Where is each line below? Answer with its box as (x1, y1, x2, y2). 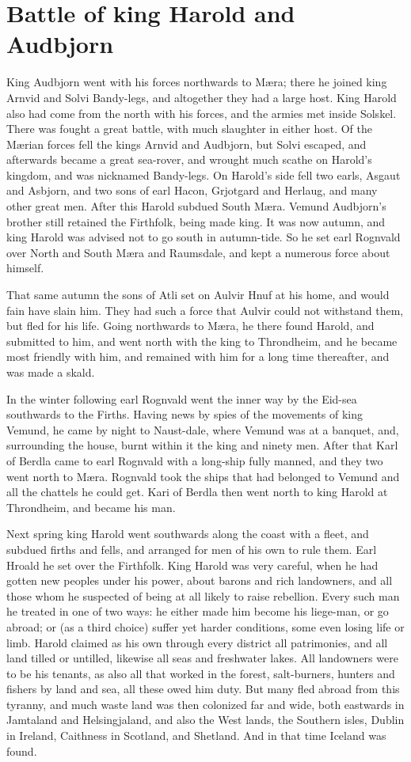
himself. (6, 260, 44, 276)
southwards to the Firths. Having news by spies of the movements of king (6, 406, 363, 423)
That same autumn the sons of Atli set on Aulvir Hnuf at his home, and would (6, 286, 390, 303)
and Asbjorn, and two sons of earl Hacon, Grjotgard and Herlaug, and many (6, 182, 378, 199)
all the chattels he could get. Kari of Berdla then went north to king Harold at (6, 483, 388, 500)
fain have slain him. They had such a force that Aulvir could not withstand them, (6, 301, 404, 318)
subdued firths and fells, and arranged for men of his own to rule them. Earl (6, 540, 377, 557)
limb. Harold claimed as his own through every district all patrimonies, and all (6, 634, 388, 650)
